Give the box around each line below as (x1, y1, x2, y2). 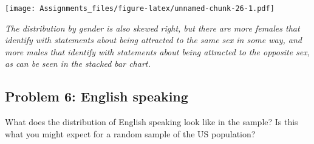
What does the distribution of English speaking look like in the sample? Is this (5, 115, 298, 128)
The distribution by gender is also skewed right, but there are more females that (5, 21, 300, 34)
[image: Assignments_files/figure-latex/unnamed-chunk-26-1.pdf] (5, 4, 275, 13)
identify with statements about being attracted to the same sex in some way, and (5, 33, 302, 46)
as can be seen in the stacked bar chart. (5, 57, 151, 70)
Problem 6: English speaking (5, 87, 188, 106)
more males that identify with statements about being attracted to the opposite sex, (5, 45, 310, 58)
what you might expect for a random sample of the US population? (5, 127, 256, 140)
